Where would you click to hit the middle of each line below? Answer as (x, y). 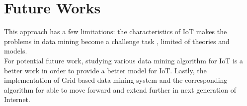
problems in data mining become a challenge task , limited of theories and (117, 41)
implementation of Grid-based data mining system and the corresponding (116, 80)
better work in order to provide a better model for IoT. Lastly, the (105, 70)
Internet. (17, 99)
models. (16, 51)
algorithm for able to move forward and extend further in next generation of (120, 89)
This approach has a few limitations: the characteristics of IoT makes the (116, 31)
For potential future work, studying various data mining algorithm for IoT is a (123, 60)
